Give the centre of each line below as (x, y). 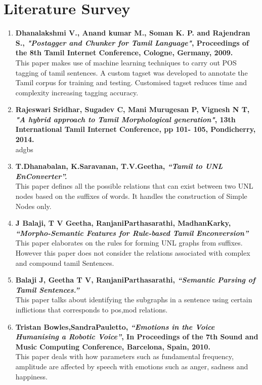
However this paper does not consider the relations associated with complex (133, 253)
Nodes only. (33, 206)
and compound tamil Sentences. (65, 262)
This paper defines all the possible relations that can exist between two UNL (134, 186)
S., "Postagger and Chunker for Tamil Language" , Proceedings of (132, 42)
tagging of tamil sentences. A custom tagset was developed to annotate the (132, 72)
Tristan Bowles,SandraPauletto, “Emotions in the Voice (115, 326)
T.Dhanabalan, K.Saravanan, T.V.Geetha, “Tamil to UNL (119, 166)
